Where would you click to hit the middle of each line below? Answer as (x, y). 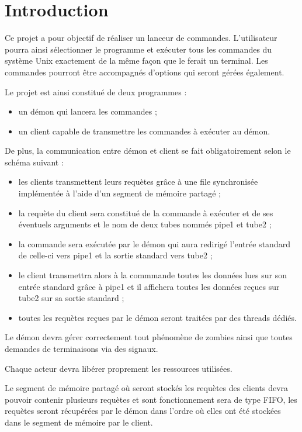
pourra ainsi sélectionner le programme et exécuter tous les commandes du (138, 49)
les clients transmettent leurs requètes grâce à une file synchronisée (138, 182)
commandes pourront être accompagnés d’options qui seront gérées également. (145, 72)
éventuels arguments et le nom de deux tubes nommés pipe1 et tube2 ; (145, 224)
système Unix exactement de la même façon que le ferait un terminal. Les (136, 61)
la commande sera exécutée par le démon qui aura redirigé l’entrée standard (154, 243)
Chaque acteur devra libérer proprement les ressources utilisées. (119, 368)
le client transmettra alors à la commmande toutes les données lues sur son (152, 275)
